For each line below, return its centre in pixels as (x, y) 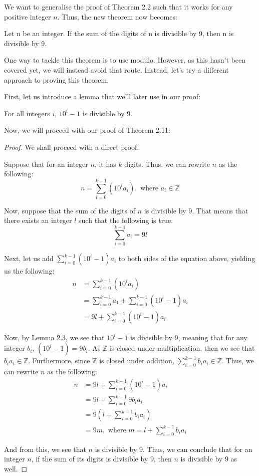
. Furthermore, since (59, 361)
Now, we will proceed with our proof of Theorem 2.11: (87, 130)
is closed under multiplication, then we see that (182, 348)
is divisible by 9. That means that (196, 210)
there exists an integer (38, 220)
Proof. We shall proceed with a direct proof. (72, 147)
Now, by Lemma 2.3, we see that (54, 337)
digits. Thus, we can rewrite (167, 164)
